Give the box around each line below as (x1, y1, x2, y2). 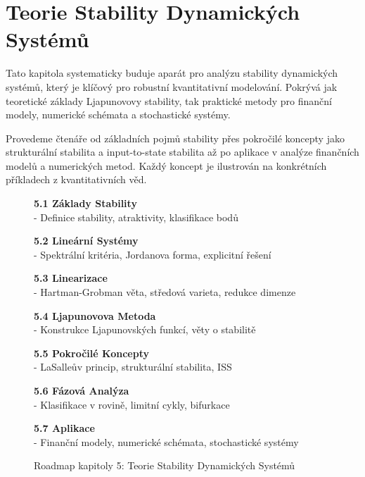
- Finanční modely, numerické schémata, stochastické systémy (34, 434, 299, 449)
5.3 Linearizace (34, 271, 108, 285)
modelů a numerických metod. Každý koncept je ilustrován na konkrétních (6, 158, 327, 173)
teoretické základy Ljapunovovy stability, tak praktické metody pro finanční (6, 93, 332, 108)
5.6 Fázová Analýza (34, 383, 129, 397)
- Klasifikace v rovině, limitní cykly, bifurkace (34, 397, 230, 411)
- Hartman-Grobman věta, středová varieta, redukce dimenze (34, 285, 296, 299)
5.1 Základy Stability (34, 196, 137, 211)
